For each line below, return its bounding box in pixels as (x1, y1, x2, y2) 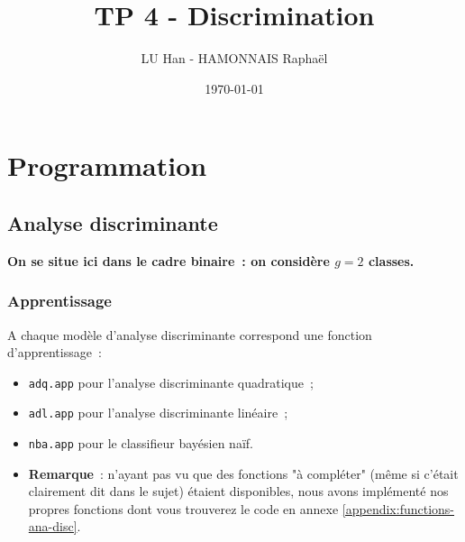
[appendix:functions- (342, 499, 455, 518)
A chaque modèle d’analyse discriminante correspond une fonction (7, 325, 372, 344)
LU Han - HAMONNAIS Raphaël (141, 49, 328, 68)
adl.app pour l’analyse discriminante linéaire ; (28, 403, 288, 422)
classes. (368, 251, 415, 270)
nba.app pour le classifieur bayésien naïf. (28, 434, 253, 453)
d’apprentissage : (7, 343, 102, 362)
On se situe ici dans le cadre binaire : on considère (7, 251, 330, 270)
